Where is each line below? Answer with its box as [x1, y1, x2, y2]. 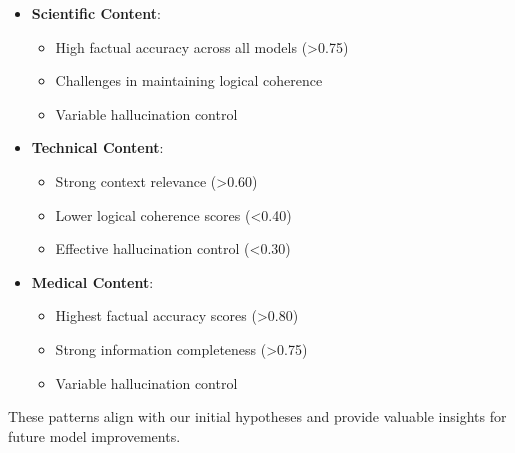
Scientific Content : [31, 3, 161, 23]
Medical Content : [31, 271, 154, 292]
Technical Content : [31, 137, 164, 158]
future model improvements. [8, 425, 181, 446]
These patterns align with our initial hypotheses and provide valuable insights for [8, 406, 507, 427]
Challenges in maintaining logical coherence [55, 70, 323, 91]
